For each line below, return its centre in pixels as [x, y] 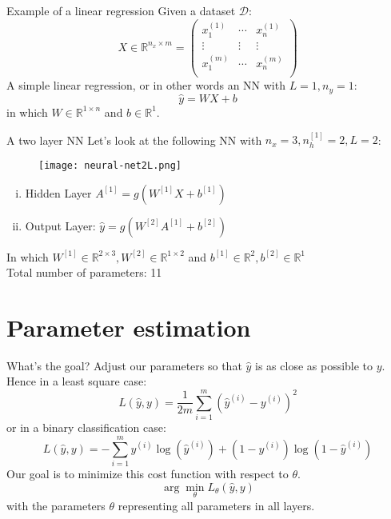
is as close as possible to [314, 365]
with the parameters [56, 505]
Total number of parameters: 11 [84, 272]
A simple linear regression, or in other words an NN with [146, 85]
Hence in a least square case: [77, 381]
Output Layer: [60, 225]
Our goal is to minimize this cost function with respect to [148, 473]
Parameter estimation [129, 327]
